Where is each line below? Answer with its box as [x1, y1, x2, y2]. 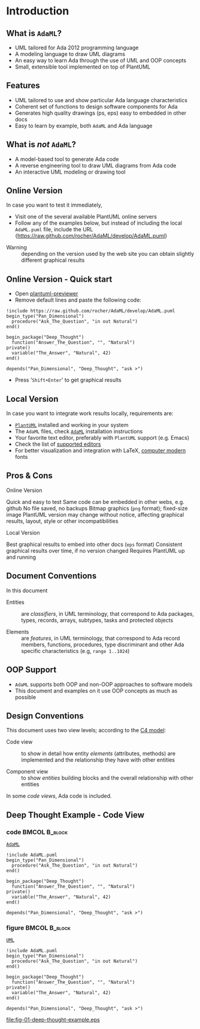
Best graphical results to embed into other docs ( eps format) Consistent [6, 541, 183, 548]
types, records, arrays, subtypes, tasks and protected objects [21, 616, 174, 624]
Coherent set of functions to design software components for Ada [14, 103, 178, 110]
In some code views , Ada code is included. [6, 792, 112, 800]
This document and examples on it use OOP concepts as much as [14, 687, 178, 694]
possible [14, 693, 37, 700]
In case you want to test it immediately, [6, 201, 103, 208]
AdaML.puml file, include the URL [14, 226, 93, 233]
